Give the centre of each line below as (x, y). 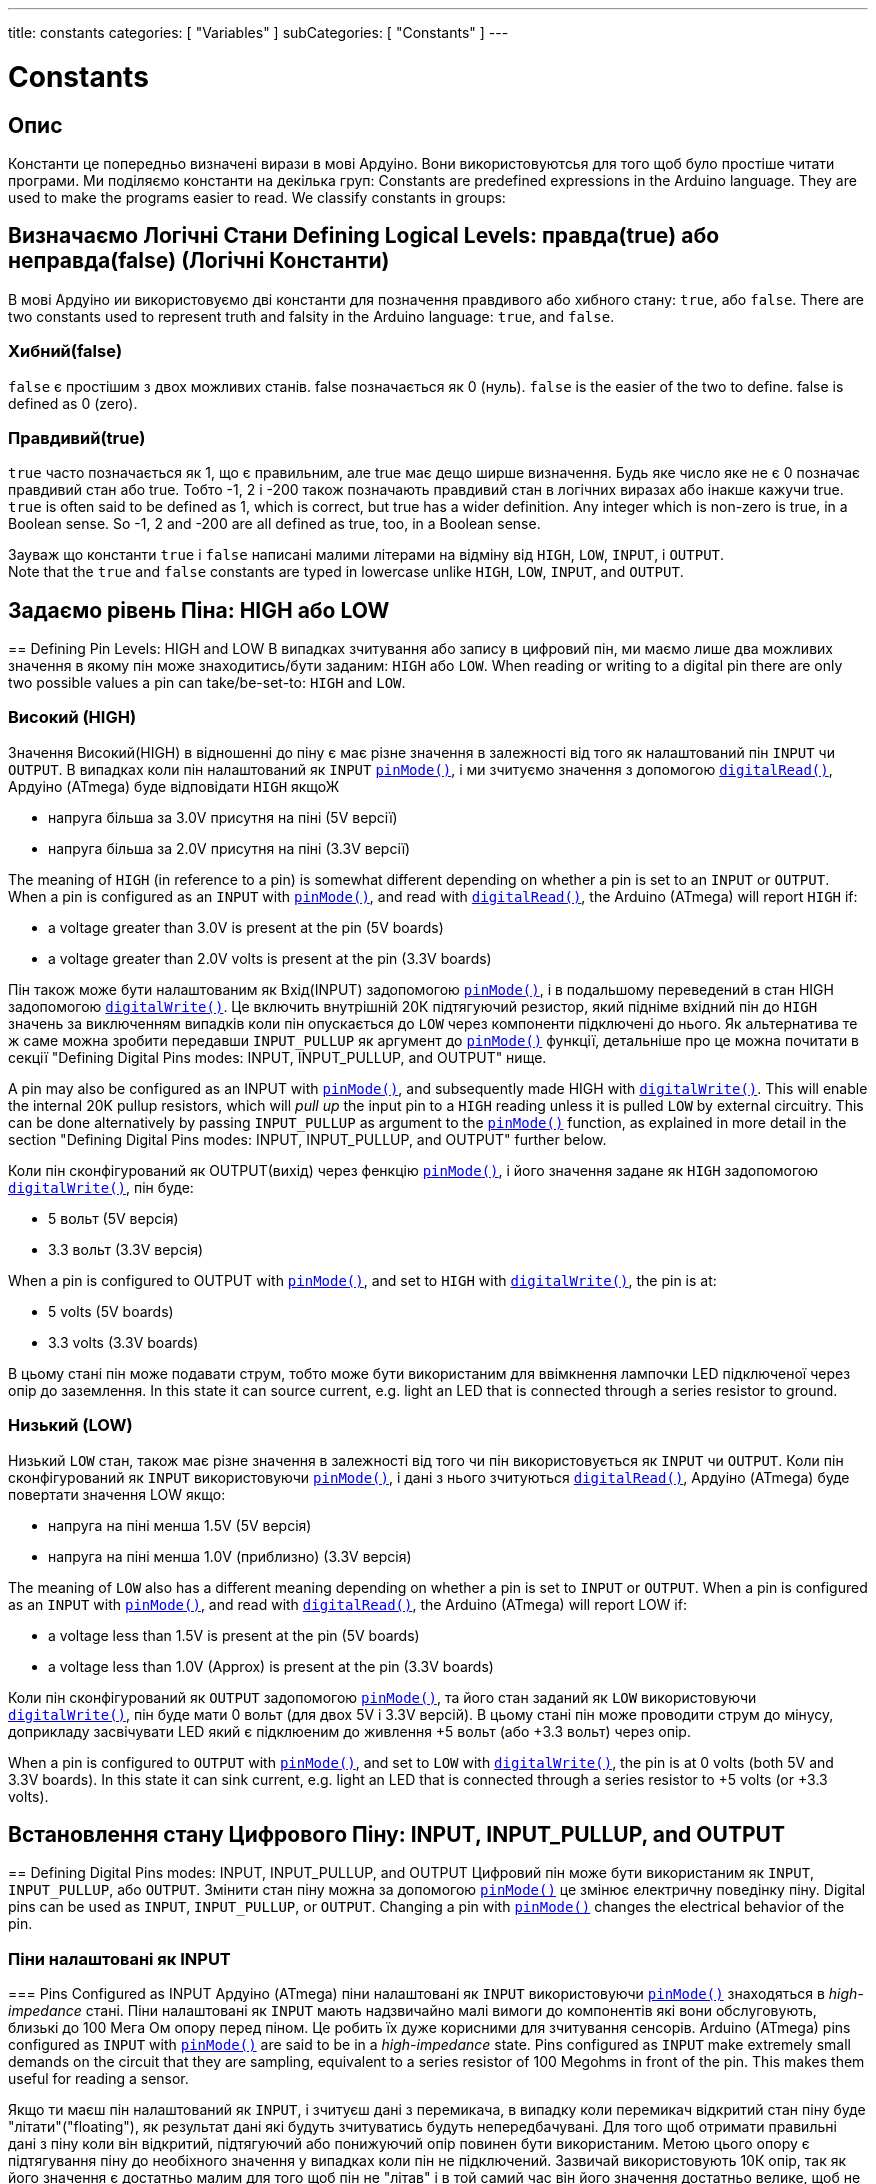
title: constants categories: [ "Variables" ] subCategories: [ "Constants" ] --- (258, 32)
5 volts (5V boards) (111, 1311)
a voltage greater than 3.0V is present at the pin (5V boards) (246, 927)
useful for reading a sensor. (98, 2079)
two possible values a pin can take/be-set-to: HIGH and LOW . (207, 683)
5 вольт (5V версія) (113, 1218)
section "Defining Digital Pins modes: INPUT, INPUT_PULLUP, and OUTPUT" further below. (307, 1139)
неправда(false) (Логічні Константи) (199, 261)
